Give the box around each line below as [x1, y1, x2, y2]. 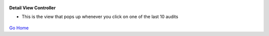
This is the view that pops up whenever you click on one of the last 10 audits [21, 14, 179, 19]
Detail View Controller [9, 5, 56, 11]
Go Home [9, 25, 29, 31]
